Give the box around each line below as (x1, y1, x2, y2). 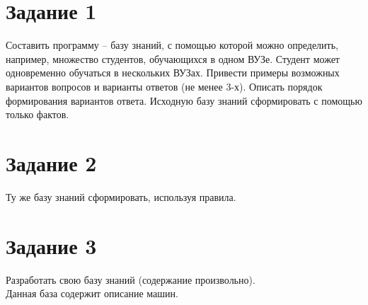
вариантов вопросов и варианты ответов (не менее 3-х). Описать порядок (6, 79, 323, 93)
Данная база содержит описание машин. (6, 286, 178, 301)
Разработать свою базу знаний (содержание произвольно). (6, 272, 255, 287)
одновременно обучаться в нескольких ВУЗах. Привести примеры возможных (6, 65, 340, 80)
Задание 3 (6, 231, 97, 260)
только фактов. (6, 107, 69, 122)
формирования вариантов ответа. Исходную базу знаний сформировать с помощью (6, 93, 362, 108)
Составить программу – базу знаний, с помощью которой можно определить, (6, 38, 338, 52)
